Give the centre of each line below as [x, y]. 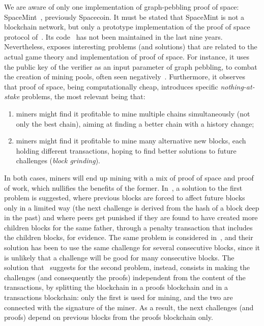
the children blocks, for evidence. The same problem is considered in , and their [129, 237]
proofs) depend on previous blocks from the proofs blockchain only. [109, 317]
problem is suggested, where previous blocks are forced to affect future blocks [125, 198]
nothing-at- [238, 86]
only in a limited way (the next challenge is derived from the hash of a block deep [132, 207]
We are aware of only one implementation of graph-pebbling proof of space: [122, 7]
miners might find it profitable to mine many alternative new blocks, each [131, 141]
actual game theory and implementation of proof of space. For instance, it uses [127, 56]
